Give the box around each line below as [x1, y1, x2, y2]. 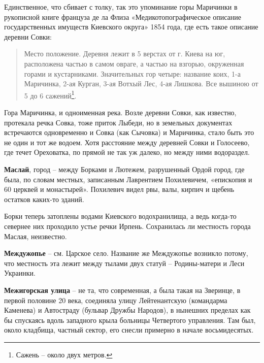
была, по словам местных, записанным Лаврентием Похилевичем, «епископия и [4, 174, 252, 184]
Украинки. [4, 268, 36, 278]
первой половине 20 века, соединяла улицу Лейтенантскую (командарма [4, 294, 227, 305]
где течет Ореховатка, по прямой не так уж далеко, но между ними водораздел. [4, 147, 250, 157]
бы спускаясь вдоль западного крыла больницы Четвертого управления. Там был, [4, 314, 256, 325]
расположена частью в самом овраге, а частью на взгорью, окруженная [24, 58, 244, 69]
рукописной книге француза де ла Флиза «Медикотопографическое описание [4, 11, 242, 22]
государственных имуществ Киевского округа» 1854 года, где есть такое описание [4, 21, 258, 32]
